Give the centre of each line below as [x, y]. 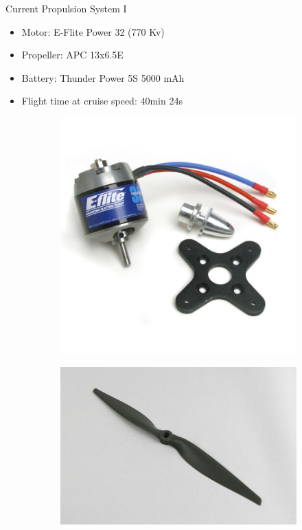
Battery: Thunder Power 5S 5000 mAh [103, 77]
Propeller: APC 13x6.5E [72, 55]
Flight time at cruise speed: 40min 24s [102, 101]
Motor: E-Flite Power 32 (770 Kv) [93, 31]
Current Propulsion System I [66, 8]
